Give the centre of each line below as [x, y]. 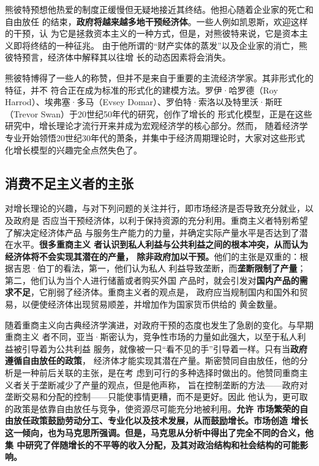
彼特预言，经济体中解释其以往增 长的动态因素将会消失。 [118, 57]
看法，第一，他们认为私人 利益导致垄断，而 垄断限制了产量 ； [184, 268]
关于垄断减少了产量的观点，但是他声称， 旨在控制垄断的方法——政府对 [165, 384]
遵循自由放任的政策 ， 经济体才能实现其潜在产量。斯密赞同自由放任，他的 [152, 361]
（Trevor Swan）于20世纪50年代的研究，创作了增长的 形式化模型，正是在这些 [159, 113]
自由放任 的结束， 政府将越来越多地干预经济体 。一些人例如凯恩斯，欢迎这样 [156, 21]
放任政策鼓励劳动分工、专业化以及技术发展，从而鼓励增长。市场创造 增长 [161, 420]
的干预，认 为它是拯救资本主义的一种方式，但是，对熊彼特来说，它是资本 [152, 33]
